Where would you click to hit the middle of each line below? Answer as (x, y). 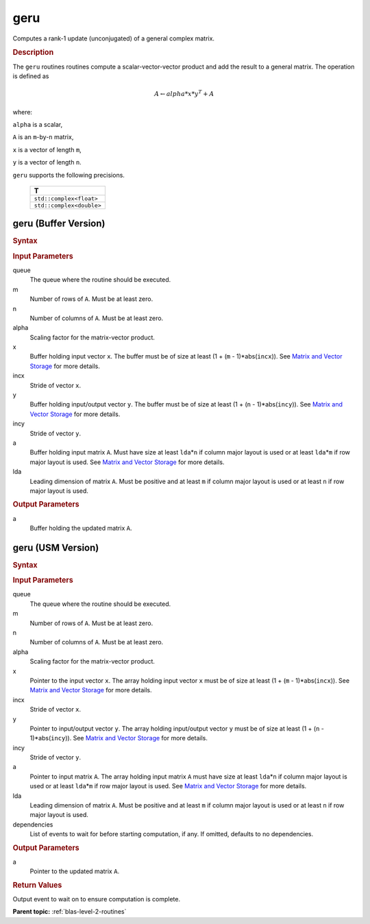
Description (33, 53)
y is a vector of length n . (47, 162)
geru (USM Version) (56, 547)
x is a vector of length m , (47, 149)
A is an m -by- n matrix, (43, 137)
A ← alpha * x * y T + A (184, 94)
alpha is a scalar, (38, 124)
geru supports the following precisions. (69, 175)
